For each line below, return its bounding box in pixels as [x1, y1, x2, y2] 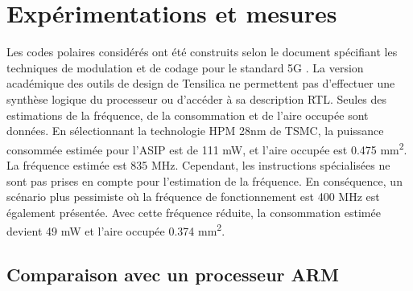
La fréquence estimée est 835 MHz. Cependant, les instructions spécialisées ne [6, 156, 390, 173]
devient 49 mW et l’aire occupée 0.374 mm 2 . [6, 220, 225, 239]
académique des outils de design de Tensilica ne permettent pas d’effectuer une [6, 75, 395, 92]
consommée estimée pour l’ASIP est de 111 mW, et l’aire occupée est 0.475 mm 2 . [6, 138, 407, 158]
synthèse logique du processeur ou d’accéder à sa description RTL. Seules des [6, 90, 387, 107]
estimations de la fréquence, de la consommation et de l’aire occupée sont [6, 106, 369, 123]
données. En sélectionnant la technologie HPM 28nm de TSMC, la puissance [6, 122, 384, 139]
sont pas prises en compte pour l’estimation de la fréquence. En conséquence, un [6, 172, 403, 189]
